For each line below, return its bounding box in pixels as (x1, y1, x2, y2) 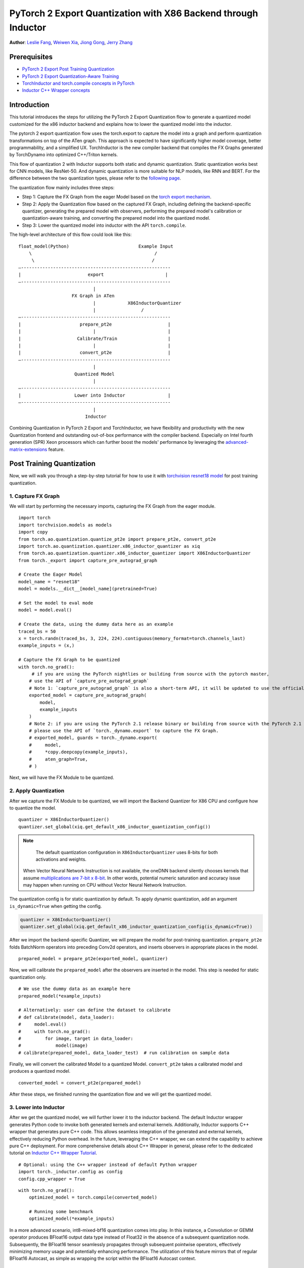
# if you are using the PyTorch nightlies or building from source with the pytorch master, (31, 671, 270, 677)
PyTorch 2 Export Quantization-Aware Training (22, 73, 119, 79)
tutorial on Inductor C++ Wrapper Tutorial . (9, 1150, 97, 1156)
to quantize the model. (9, 804, 57, 811)
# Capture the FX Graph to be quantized (18, 657, 120, 663)
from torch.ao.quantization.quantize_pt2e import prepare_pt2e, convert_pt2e (18, 536, 216, 542)
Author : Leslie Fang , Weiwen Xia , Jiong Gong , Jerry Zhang (9, 40, 133, 46)
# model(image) (18, 1043, 88, 1048)
